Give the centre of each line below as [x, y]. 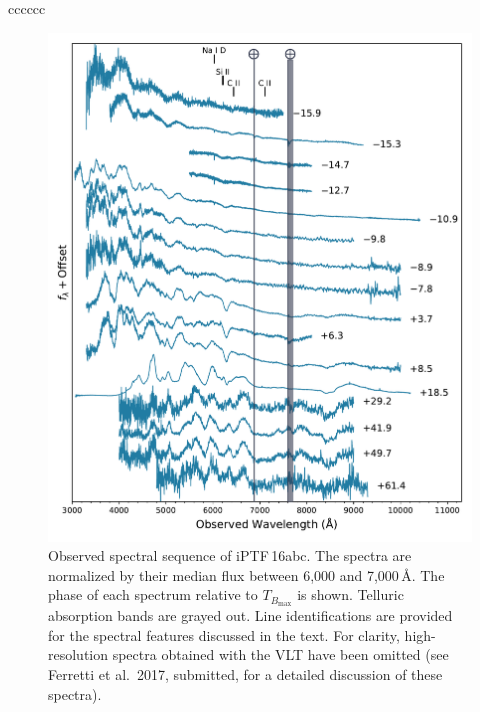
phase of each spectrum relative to [153, 594]
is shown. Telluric [350, 594]
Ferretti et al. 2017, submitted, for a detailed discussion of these [245, 674]
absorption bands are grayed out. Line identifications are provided [250, 615]
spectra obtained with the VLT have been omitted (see [280, 654]
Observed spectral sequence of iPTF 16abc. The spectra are [230, 555]
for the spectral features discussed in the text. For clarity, [224, 634]
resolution [78, 654]
